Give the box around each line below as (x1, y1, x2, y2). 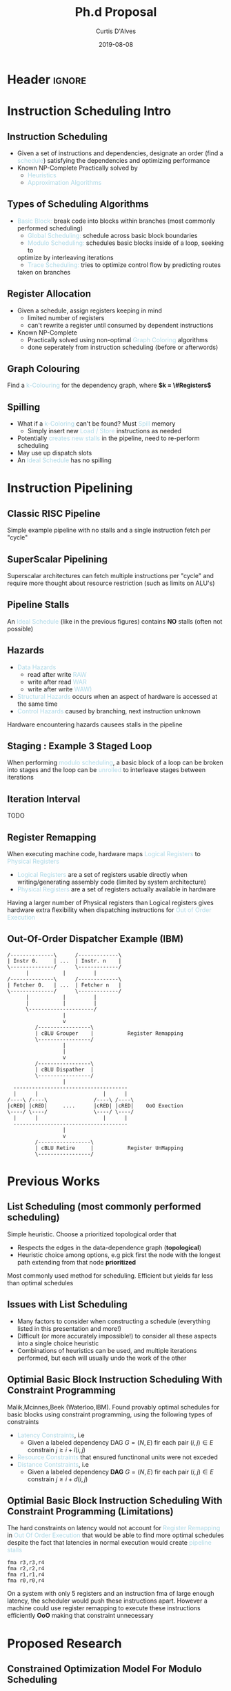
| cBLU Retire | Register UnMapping (34, 1145, 184, 1151)
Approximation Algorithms (27, 178, 102, 186)
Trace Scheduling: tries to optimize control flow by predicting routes (27, 260, 221, 269)
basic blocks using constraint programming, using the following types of (7, 1410, 212, 1418)
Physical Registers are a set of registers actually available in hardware (17, 885, 216, 893)
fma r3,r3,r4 (7, 1559, 45, 1566)
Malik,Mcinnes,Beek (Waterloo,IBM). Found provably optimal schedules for (7, 1403, 220, 1411)
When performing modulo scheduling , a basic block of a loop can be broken (7, 758, 224, 767)
